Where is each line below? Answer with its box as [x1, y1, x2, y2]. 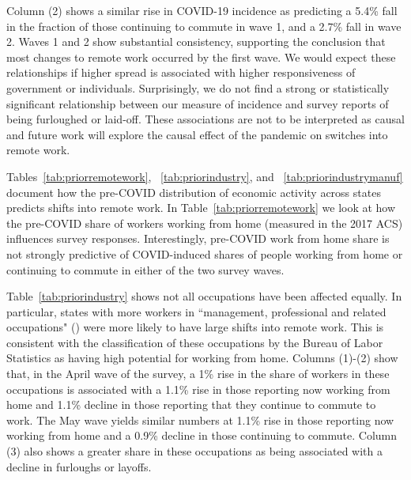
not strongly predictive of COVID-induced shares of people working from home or [6, 245, 403, 262]
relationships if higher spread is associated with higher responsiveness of [6, 64, 356, 81]
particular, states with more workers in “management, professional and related [6, 303, 386, 319]
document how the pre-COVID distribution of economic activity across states [6, 183, 381, 200]
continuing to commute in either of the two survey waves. [6, 261, 285, 278]
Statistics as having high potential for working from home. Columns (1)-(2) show [6, 350, 398, 366]
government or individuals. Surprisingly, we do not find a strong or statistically [6, 79, 390, 96]
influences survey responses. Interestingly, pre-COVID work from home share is [6, 230, 390, 247]
